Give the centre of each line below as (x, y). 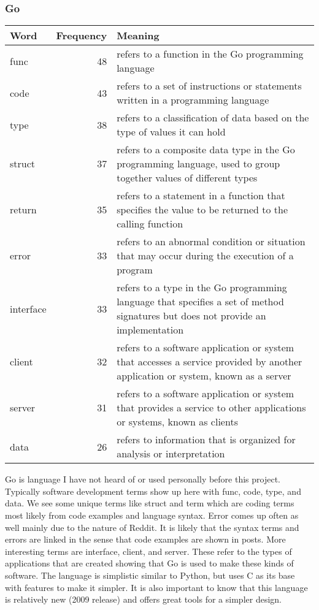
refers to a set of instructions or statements (209, 86)
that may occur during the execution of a (205, 256)
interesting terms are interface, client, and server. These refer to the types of (148, 551)
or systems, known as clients (177, 422)
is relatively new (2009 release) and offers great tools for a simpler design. (143, 599)
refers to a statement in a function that (201, 196)
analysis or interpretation (171, 454)
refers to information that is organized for (206, 440)
